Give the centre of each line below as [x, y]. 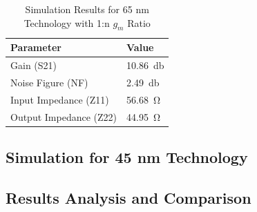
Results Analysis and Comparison [128, 198]
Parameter [36, 47]
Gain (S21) [34, 65]
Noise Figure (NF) [49, 83]
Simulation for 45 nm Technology [127, 157]
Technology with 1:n [67, 22]
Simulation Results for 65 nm [87, 9]
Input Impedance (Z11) [60, 99]
